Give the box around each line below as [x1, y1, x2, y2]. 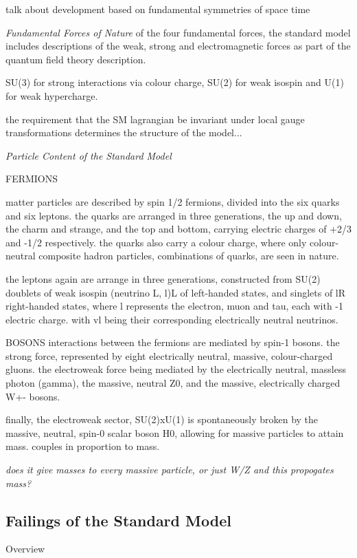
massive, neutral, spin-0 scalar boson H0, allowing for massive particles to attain [5, 425, 344, 440]
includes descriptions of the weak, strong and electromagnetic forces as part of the [5, 39, 351, 53]
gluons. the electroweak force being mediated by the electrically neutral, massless [5, 362, 346, 376]
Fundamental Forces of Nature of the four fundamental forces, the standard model [5, 25, 351, 39]
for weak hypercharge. [5, 88, 98, 103]
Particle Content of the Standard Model [5, 148, 172, 162]
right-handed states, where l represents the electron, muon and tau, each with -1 [5, 299, 344, 313]
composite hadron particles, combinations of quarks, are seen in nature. [38, 248, 339, 263]
